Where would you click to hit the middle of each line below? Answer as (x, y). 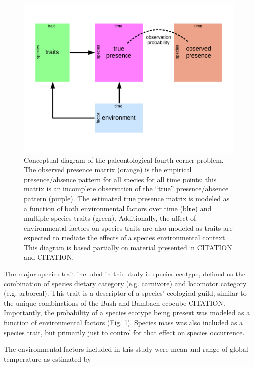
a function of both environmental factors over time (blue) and (118, 208)
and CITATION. (49, 257)
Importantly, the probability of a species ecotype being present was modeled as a (127, 313)
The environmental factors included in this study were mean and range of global (126, 349)
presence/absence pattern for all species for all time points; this (120, 179)
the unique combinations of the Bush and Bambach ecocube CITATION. (115, 303)
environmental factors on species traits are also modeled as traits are (128, 228)
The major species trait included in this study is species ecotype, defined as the (125, 274)
